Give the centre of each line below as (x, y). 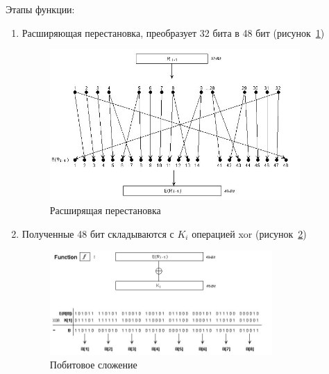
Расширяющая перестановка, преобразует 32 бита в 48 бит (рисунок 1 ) (173, 32)
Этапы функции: (40, 9)
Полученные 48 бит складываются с (98, 233)
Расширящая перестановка (105, 210)
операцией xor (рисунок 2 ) (249, 233)
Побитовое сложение (93, 365)
